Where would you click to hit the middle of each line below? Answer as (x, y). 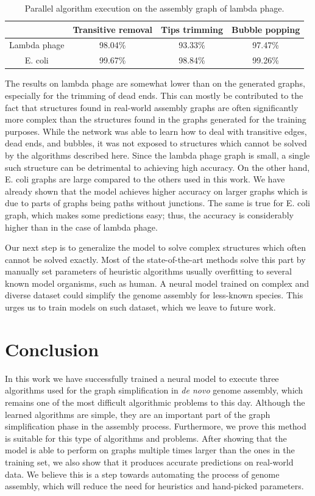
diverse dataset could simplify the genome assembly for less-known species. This (154, 295)
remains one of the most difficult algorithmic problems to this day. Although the (155, 402)
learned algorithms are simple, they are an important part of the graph (138, 414)
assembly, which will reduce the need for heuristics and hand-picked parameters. (154, 486)
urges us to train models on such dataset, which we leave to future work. (140, 307)
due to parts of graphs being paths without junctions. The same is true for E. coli (157, 203)
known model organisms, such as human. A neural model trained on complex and (157, 283)
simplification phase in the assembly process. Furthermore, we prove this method (156, 426)
